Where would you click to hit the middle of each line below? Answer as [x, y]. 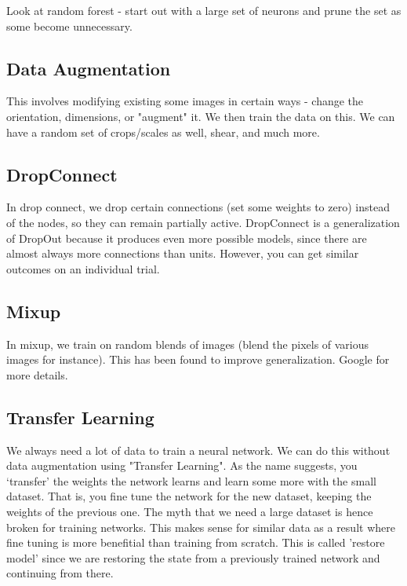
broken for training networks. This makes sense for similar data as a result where [201, 527]
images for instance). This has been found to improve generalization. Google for [198, 359]
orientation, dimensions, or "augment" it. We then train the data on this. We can [201, 116]
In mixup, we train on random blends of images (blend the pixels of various [188, 344]
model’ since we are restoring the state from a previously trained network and [193, 557]
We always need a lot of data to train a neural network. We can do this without [198, 450]
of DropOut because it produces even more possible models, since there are [187, 238]
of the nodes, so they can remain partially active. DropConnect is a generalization [203, 222]
